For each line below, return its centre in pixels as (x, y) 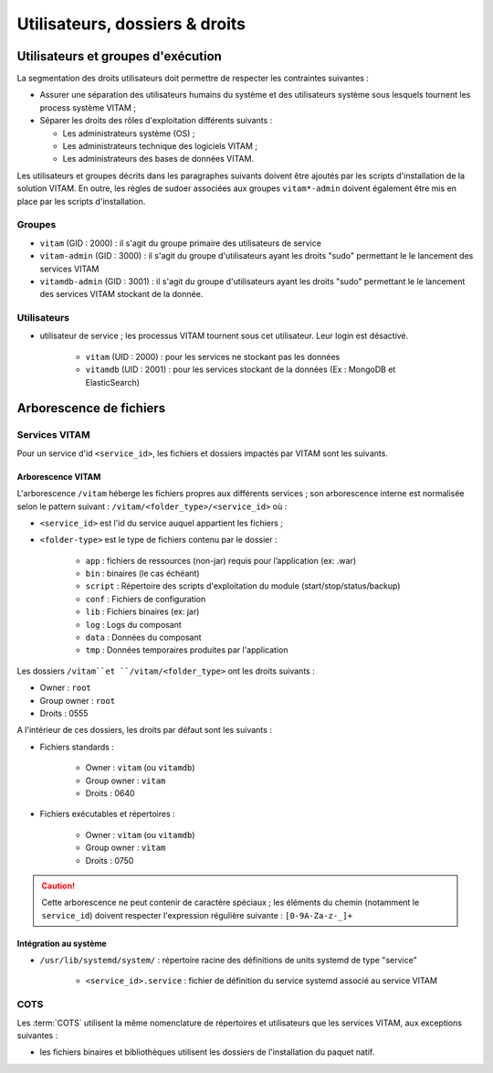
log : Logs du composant (133, 624)
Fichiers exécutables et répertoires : (107, 814)
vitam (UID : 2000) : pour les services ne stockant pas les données (213, 356)
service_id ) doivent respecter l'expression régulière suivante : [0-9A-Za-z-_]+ (197, 915)
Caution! (58, 886)
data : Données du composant (143, 637)
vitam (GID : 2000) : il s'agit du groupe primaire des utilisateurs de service (180, 243)
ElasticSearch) (113, 382)
